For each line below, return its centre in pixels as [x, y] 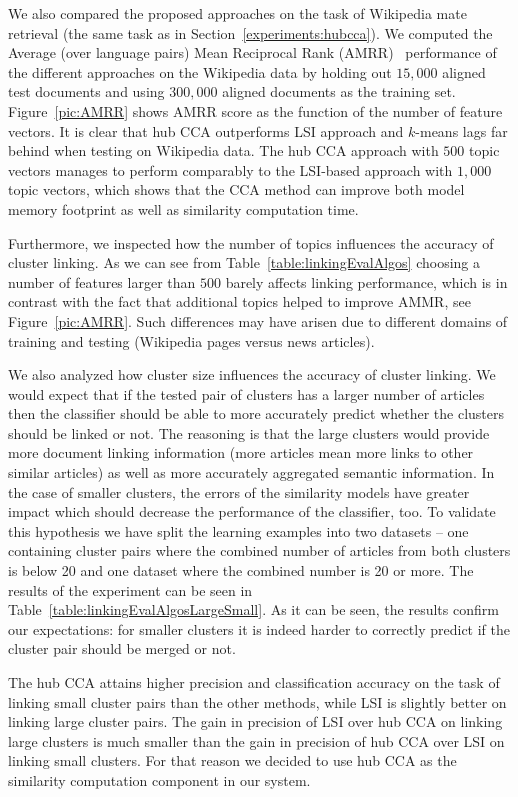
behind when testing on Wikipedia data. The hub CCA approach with [223, 150]
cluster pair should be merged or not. [122, 648]
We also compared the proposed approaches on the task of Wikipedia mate [237, 13]
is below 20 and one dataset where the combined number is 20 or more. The [241, 570]
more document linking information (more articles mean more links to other [241, 452]
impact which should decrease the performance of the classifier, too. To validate [252, 511]
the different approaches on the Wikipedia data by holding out [200, 71]
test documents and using [86, 91]
